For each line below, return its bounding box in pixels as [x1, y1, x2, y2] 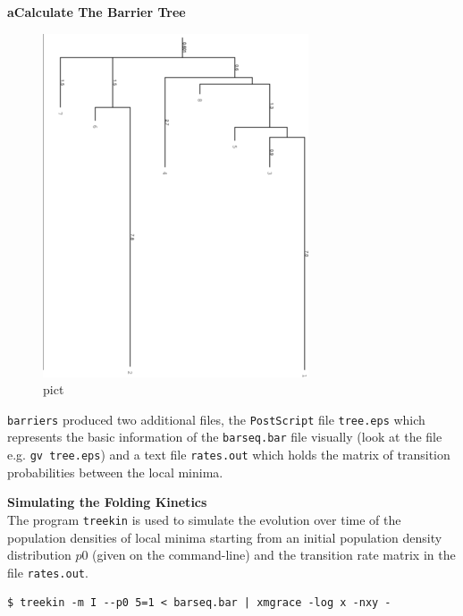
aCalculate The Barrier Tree [7, 3, 186, 21]
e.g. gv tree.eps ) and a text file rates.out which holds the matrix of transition [7, 445, 450, 464]
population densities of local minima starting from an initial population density [7, 527, 442, 546]
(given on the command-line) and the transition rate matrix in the [92, 545, 456, 564]
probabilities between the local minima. [7, 462, 223, 481]
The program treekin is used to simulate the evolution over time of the [7, 510, 401, 528]
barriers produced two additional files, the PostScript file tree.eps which [7, 409, 425, 428]
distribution [7, 545, 72, 564]
